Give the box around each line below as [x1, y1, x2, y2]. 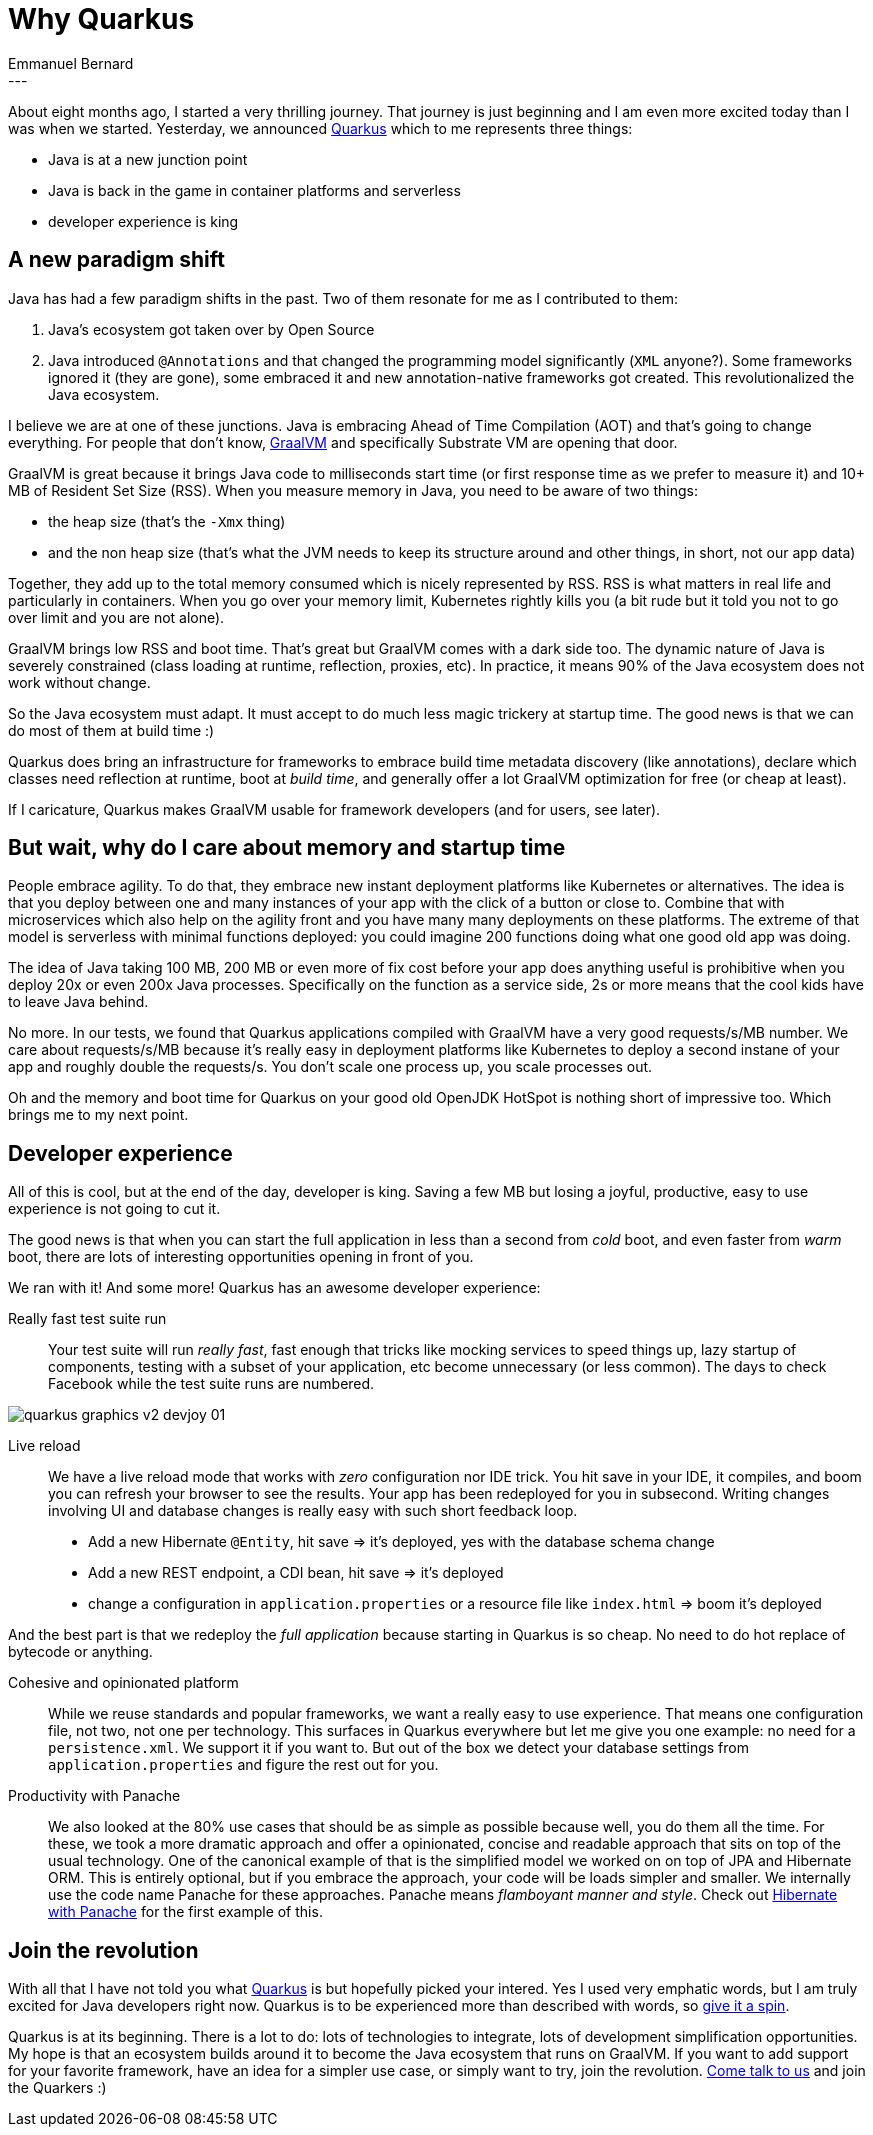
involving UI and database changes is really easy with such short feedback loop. [48, 1502, 578, 1520]
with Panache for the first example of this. [48, 1903, 323, 1921]
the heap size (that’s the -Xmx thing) [48, 512, 286, 530]
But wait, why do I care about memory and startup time [8, 835, 566, 861]
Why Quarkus [8, 2, 195, 36]
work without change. [8, 673, 151, 691]
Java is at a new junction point [48, 150, 248, 168]
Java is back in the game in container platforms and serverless [48, 181, 461, 199]
